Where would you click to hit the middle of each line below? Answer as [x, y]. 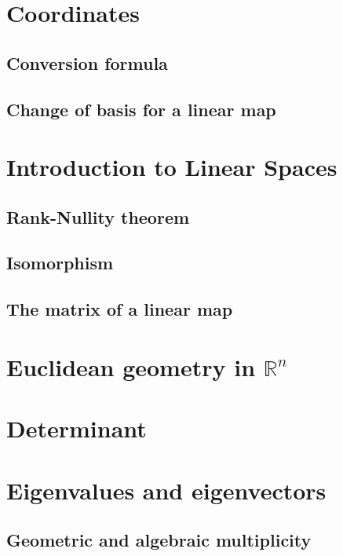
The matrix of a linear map [120, 309]
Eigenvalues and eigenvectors [166, 490]
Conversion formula [87, 62]
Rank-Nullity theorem [98, 216]
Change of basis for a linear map [141, 109]
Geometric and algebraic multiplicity [159, 540]
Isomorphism [60, 263]
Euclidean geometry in [131, 366]
